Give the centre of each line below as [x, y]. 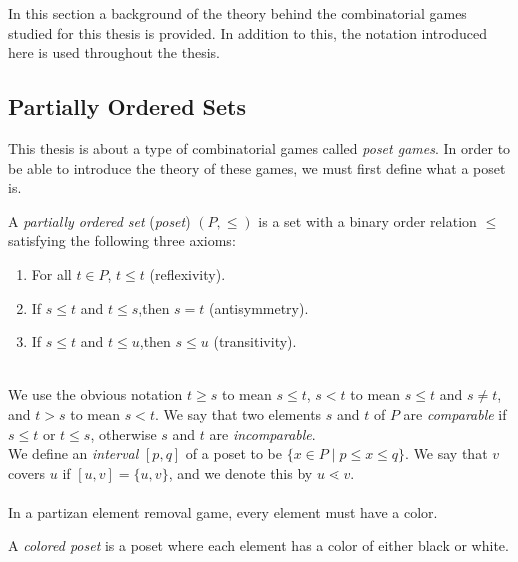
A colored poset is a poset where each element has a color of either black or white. [258, 545]
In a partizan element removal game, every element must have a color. [223, 511]
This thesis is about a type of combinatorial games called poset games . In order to [259, 147]
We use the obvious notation [95, 394]
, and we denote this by [240, 472]
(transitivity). [255, 341]
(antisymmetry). [259, 307]
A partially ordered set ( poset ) [99, 220]
